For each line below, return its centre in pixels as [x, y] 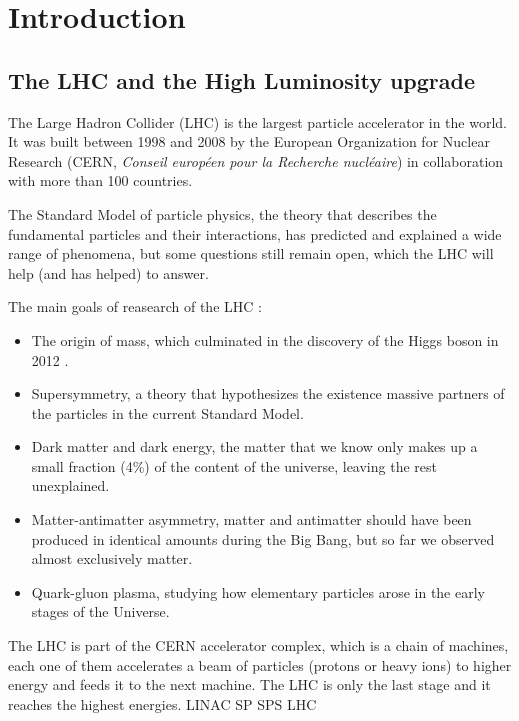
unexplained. [70, 485]
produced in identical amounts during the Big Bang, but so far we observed [263, 538]
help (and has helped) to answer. [108, 272]
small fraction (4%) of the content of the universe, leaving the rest [234, 465]
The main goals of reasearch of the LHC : [135, 306]
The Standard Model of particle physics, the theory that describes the [222, 213]
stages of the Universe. [100, 611]
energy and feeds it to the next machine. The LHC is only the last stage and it [249, 684]
